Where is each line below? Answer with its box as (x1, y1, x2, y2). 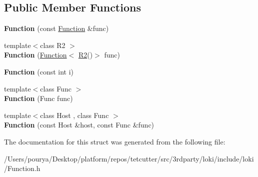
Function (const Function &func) (4, 23, 109, 33)
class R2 (40, 39, 65, 50)
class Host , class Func (40, 109, 109, 120)
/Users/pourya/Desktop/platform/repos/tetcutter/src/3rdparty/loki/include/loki (4, 153, 254, 163)
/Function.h (4, 163, 40, 173)
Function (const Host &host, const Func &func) (4, 119, 154, 130)
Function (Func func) (4, 93, 73, 103)
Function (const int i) (4, 66, 74, 76)
